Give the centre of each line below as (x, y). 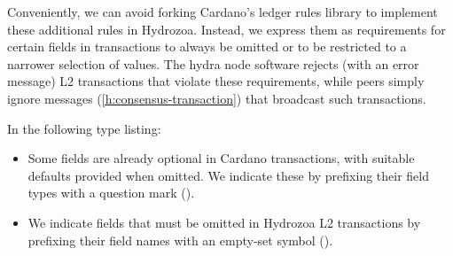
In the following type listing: (84, 128)
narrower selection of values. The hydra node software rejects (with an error (213, 63)
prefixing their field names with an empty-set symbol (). (180, 240)
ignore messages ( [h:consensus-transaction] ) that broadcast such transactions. (217, 98)
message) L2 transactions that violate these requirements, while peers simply (216, 81)
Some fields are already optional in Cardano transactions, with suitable (221, 158)
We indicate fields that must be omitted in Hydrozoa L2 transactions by (224, 222)
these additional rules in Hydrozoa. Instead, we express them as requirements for (226, 29)
